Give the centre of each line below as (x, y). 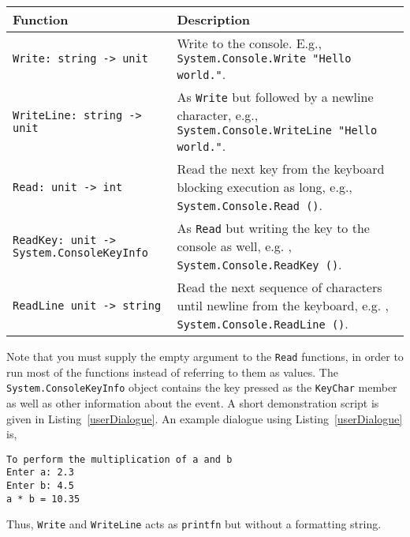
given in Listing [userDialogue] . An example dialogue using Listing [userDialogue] (205, 418)
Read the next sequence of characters (280, 287)
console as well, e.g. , (234, 246)
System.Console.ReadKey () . (259, 264)
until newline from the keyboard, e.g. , (283, 305)
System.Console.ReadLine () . (263, 323)
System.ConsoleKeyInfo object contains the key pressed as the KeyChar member (202, 387)
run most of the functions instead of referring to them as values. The (172, 372)
